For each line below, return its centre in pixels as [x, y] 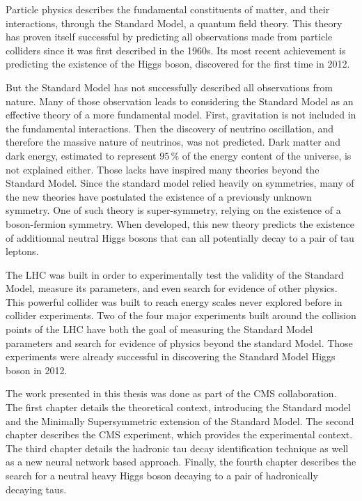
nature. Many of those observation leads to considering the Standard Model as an [180, 101]
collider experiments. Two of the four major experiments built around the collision [181, 315]
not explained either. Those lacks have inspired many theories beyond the [163, 169]
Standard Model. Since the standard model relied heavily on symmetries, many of [180, 183]
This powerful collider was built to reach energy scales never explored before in [174, 301]
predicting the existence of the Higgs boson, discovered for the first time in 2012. [178, 64]
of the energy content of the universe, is [267, 155]
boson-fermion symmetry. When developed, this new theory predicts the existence [180, 223]
